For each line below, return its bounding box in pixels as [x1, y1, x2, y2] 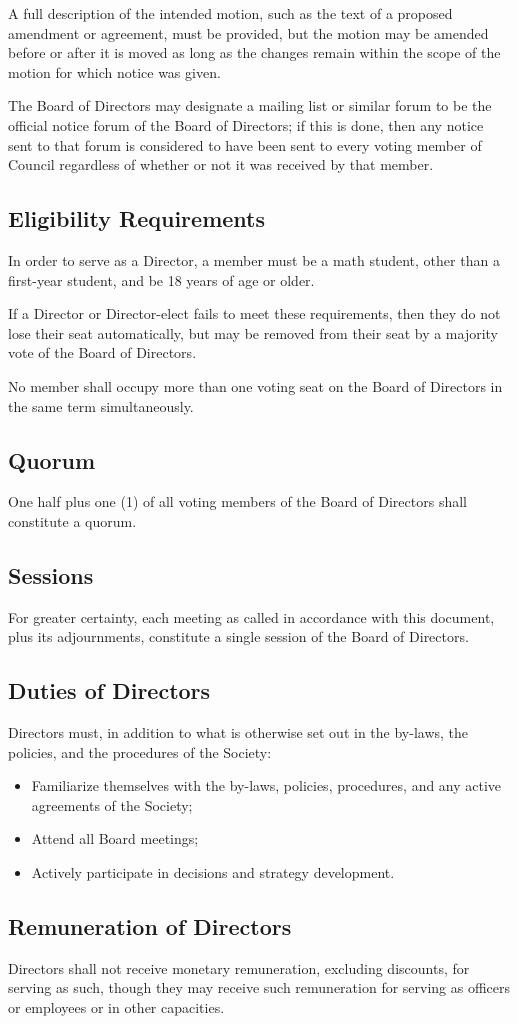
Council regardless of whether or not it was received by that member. [8, 154, 434, 175]
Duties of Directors [8, 675, 211, 706]
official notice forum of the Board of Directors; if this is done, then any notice [8, 114, 484, 135]
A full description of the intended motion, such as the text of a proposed [8, 3, 453, 23]
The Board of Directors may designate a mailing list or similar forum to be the [8, 95, 492, 116]
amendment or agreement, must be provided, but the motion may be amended [8, 22, 489, 43]
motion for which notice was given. [8, 61, 221, 82]
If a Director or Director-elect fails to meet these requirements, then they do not [8, 303, 501, 324]
